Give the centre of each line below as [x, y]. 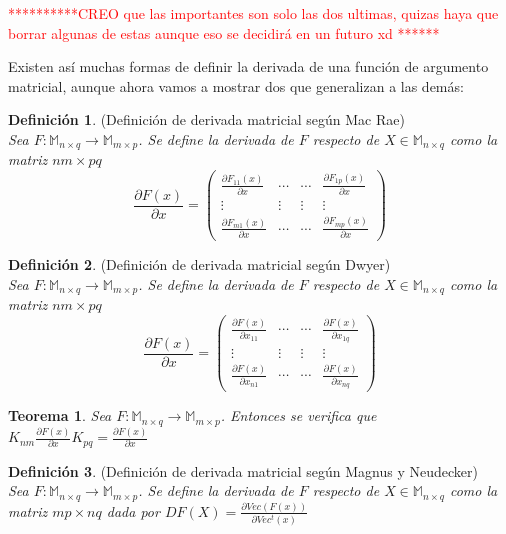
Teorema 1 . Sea [60, 415]
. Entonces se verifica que [298, 415]
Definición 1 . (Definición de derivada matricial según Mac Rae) [206, 119]
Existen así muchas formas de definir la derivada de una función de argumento [248, 66]
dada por [133, 510]
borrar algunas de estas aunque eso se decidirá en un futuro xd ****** [224, 32]
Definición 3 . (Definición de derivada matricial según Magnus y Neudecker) [243, 470]
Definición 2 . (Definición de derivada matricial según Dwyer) [199, 264]
